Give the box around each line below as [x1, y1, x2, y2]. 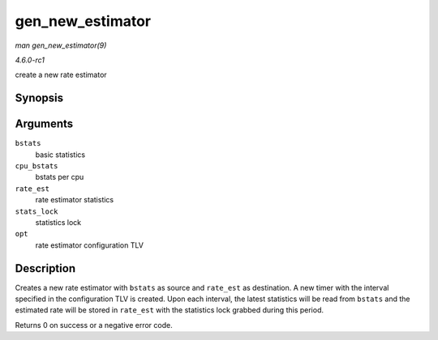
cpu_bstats [15, 162, 58, 171]
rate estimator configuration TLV [35, 240, 144, 250]
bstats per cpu [35, 172, 84, 182]
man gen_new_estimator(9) [15, 40, 107, 50]
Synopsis [15, 91, 64, 105]
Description [15, 261, 76, 275]
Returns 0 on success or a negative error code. [15, 320, 174, 329]
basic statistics [35, 150, 85, 159]
